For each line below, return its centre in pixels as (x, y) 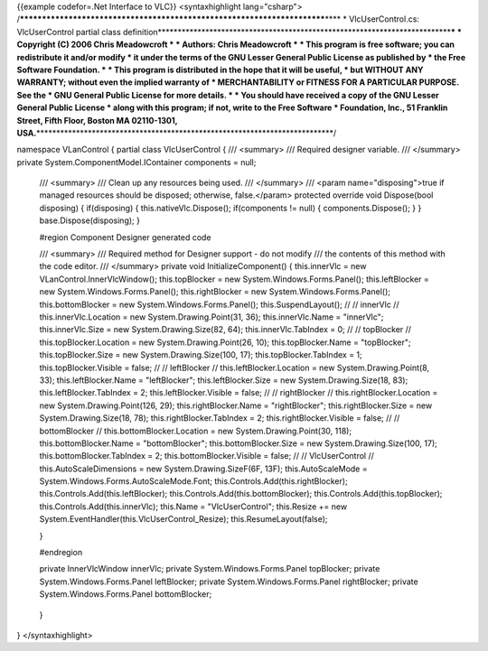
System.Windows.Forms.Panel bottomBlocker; (126, 594)
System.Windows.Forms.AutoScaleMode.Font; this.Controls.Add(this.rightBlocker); (193, 481)
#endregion (61, 553)
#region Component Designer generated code (125, 237)
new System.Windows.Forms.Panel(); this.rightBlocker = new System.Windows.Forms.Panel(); (215, 292)
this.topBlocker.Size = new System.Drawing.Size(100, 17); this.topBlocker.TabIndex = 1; (201, 355)
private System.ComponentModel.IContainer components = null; (136, 162)
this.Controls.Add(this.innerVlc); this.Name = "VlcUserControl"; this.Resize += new (193, 507)
